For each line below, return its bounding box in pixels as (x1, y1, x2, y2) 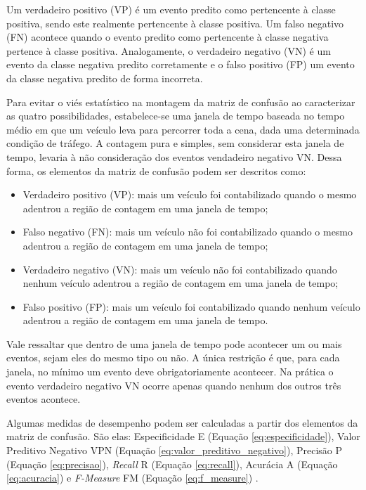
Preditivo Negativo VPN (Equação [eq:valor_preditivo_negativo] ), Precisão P (6, 443, 343, 458)
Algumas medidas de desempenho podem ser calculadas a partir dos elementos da (6, 415, 358, 430)
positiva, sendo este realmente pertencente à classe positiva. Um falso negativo (6, 15, 344, 30)
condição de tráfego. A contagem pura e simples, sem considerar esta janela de (6, 136, 344, 150)
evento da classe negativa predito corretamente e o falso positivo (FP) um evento (6, 57, 355, 72)
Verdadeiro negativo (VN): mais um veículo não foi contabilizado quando (22, 262, 337, 276)
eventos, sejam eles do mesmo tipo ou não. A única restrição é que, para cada (6, 350, 340, 365)
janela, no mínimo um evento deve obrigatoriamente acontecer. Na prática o (6, 364, 334, 379)
